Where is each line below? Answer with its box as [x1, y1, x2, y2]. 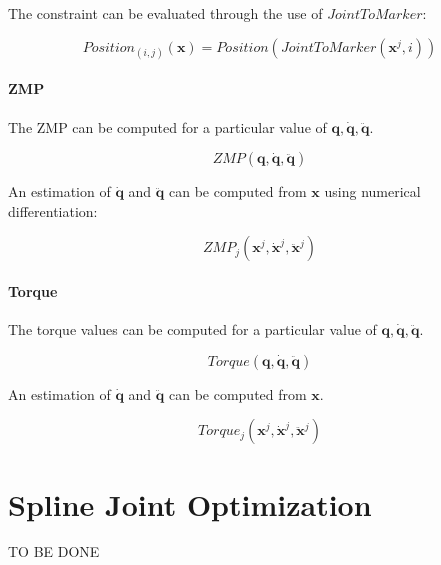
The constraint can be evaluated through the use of [8, 3, 323, 23]
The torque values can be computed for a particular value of [8, 319, 377, 340]
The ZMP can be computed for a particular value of [8, 116, 327, 137]
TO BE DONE [8, 541, 100, 562]
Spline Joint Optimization [8, 483, 372, 524]
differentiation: [8, 200, 98, 221]
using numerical [324, 181, 421, 202]
